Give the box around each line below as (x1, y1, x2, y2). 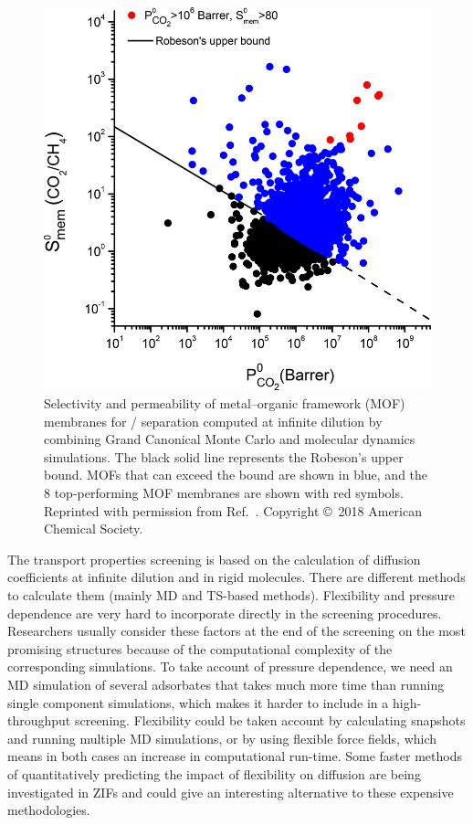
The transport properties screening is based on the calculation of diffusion (7, 549, 421, 568)
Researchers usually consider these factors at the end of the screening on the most (7, 621, 466, 640)
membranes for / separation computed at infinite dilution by (44, 411, 383, 430)
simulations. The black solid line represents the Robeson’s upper (44, 447, 404, 466)
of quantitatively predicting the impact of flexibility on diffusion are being (7, 764, 421, 783)
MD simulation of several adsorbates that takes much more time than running (7, 674, 445, 693)
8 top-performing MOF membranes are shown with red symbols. (44, 483, 404, 502)
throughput (7, 711, 71, 730)
